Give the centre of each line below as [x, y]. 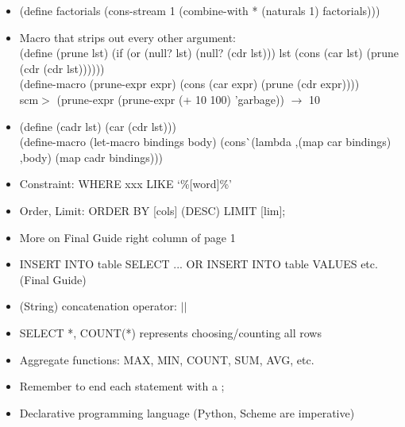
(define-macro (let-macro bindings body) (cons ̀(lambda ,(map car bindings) [205, 142]
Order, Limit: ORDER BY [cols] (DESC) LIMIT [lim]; [152, 210]
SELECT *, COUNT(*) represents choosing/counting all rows [170, 332]
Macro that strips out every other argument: [127, 37]
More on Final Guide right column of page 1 [127, 237]
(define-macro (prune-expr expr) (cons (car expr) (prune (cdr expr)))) [189, 84]
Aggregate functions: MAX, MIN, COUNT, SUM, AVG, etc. [167, 359]
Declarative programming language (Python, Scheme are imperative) [187, 412]
